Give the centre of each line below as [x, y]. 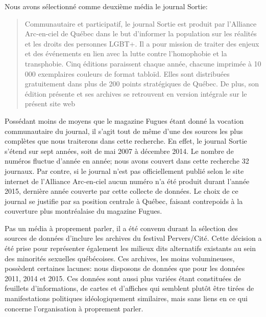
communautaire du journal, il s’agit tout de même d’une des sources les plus [124, 131]
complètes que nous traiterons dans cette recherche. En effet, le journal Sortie [126, 141]
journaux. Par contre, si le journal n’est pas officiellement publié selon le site [124, 171]
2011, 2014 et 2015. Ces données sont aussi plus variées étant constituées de [123, 278]
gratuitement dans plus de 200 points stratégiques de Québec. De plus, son [142, 84]
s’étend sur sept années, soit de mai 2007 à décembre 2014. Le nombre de [119, 151]
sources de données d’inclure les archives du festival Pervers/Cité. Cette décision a [133, 238]
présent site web [50, 104]
